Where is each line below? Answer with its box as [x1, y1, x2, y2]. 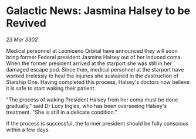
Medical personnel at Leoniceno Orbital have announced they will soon [6, 47, 178, 54]
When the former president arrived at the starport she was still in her [6, 60, 172, 67]
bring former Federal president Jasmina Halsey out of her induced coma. [6, 53, 183, 60]
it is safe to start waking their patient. [6, 84, 96, 91]
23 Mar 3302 [6, 36, 38, 43]
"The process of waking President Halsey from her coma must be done [6, 96, 178, 103]
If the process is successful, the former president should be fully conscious [6, 120, 189, 127]
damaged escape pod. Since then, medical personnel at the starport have [6, 66, 184, 73]
